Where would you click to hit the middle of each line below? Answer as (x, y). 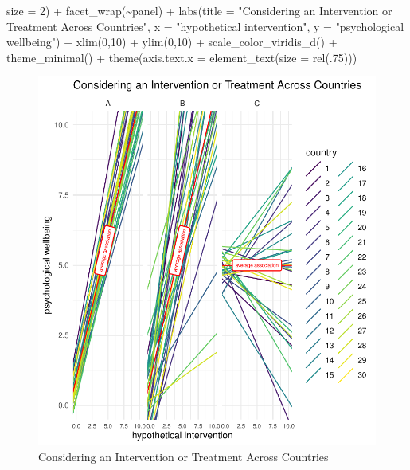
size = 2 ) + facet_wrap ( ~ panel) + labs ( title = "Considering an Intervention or (199, 10)
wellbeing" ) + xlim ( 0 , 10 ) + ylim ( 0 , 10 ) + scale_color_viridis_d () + (172, 42)
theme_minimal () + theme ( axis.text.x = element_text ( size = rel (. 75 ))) (182, 57)
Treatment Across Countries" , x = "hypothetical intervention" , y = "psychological (205, 26)
